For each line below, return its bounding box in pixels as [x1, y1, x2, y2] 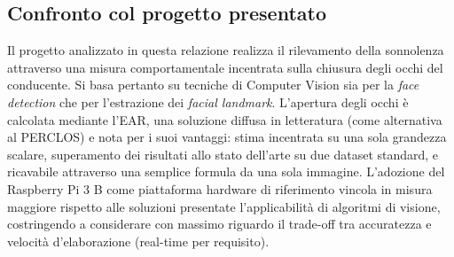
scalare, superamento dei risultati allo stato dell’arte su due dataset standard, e [7, 144, 439, 163]
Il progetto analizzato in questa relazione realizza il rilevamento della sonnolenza [7, 41, 444, 59]
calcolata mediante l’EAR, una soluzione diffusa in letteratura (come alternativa [7, 110, 442, 128]
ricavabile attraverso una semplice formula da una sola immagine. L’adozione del [7, 162, 445, 181]
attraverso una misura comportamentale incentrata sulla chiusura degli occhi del [7, 58, 443, 76]
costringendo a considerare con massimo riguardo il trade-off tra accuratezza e [7, 214, 432, 233]
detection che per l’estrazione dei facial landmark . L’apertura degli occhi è [7, 92, 409, 111]
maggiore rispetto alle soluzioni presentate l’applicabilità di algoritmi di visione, [7, 197, 441, 215]
